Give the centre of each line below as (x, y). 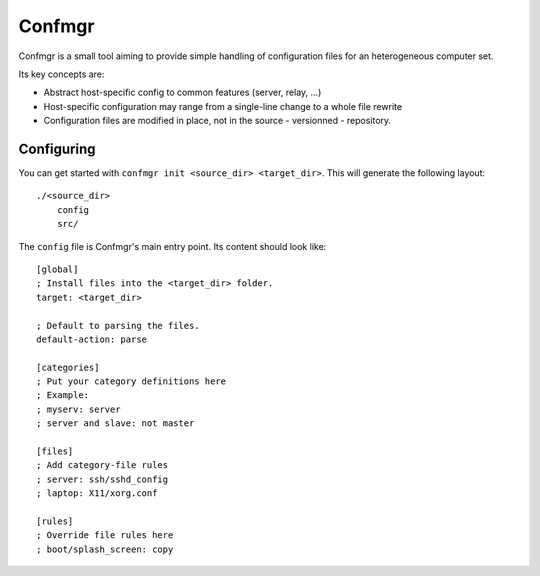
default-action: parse (92, 339)
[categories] (68, 367)
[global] (57, 269)
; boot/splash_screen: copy (105, 549)
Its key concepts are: (61, 74)
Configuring (57, 148)
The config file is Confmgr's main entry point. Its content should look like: (172, 246)
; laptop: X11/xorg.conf (97, 493)
